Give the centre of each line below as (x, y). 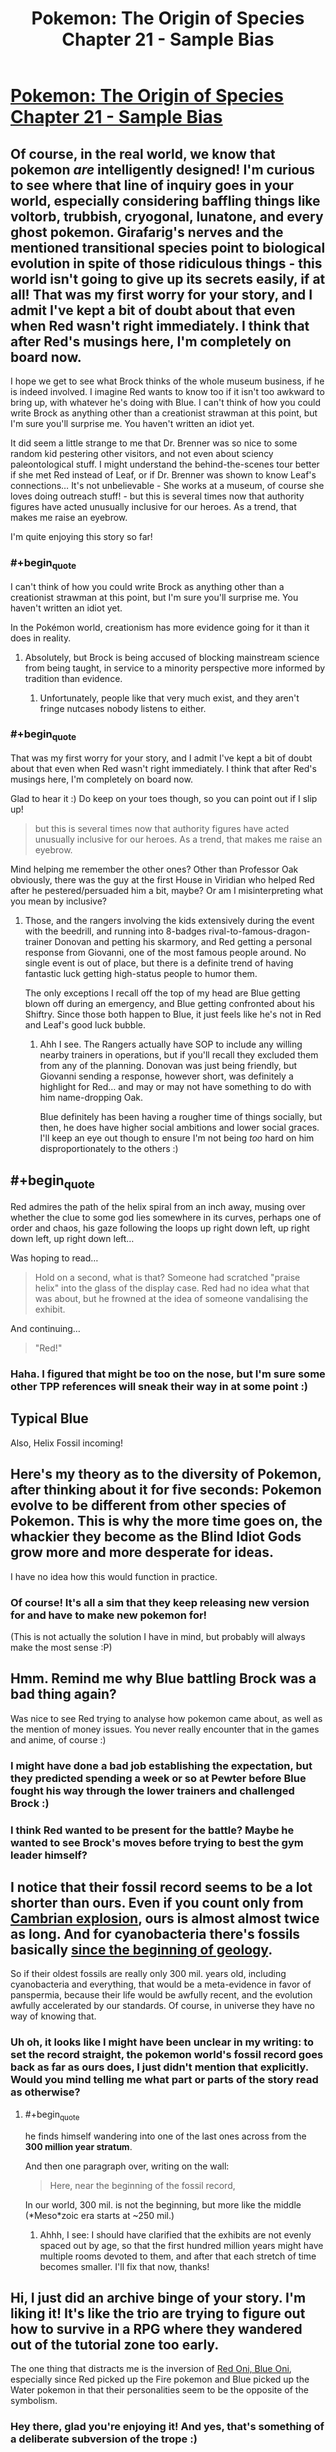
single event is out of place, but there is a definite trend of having (159, 963)
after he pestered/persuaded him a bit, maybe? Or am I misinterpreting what (167, 891)
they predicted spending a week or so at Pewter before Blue (158, 1778)
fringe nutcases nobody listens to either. (123, 708)
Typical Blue (49, 1418)
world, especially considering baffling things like (165, 200)
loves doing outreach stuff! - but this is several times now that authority (157, 496)
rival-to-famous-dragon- (259, 931)
